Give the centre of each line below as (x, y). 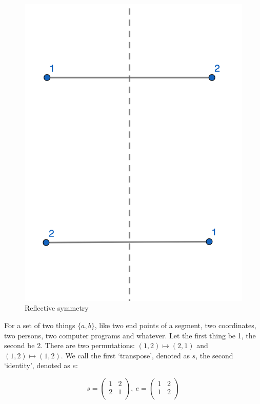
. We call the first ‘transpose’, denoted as (125, 355)
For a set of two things (40, 325)
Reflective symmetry (57, 308)
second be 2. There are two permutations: (69, 345)
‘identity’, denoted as (37, 365)
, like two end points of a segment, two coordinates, (175, 325)
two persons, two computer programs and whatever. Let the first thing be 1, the (130, 335)
